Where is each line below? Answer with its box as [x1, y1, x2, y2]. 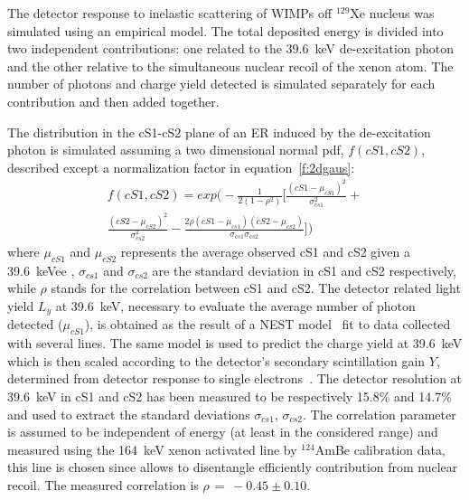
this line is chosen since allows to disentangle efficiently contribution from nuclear [7, 458, 458, 476]
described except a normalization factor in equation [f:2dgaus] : [7, 157, 355, 176]
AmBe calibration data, [314, 439, 446, 458]
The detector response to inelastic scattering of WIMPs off [7, 4, 333, 22]
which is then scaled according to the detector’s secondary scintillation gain [7, 351, 426, 370]
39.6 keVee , [7, 260, 75, 279]
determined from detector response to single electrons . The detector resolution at [7, 369, 463, 388]
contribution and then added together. [7, 91, 220, 110]
